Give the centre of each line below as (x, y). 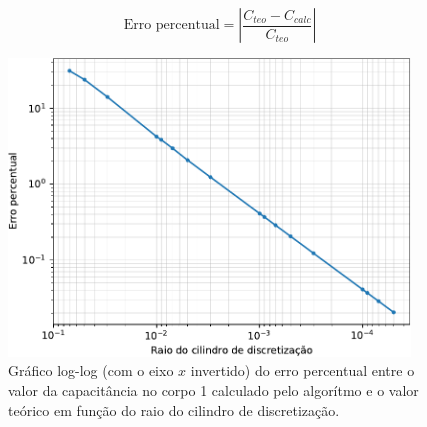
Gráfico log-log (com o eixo (91, 370)
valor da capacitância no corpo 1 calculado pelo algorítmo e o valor (213, 390)
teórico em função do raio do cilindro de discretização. (174, 409)
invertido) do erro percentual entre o (302, 370)
